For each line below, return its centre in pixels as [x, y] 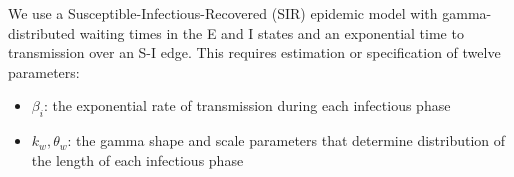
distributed [42, 32]
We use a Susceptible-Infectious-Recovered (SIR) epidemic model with [223, 13]
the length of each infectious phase [137, 159]
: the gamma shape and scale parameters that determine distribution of [286, 140]
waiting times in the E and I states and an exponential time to [271, 32]
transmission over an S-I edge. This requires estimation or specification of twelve [254, 52]
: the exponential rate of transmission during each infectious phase [247, 105]
